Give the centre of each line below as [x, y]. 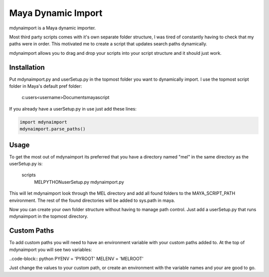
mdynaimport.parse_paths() [53, 129]
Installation [27, 67]
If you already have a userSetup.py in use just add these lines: [73, 109]
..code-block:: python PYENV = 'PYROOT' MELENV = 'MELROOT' [76, 259]
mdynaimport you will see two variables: [51, 250]
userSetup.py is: [26, 164]
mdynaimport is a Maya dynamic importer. [53, 28]
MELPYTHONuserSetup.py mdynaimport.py [79, 182]
